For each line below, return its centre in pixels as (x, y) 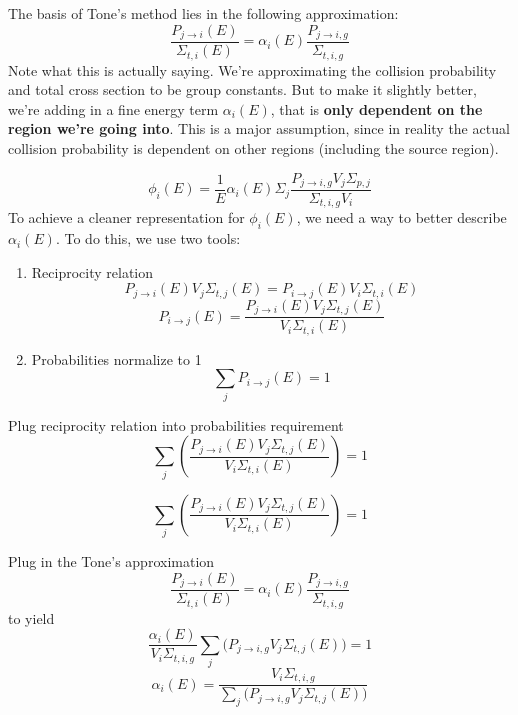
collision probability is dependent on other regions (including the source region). (253, 147)
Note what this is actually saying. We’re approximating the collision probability (252, 69)
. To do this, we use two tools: (148, 238)
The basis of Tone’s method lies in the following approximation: (203, 13)
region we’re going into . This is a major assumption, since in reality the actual (259, 128)
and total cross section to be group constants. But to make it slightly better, (242, 89)
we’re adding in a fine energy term (113, 108)
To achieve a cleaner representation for (126, 217)
